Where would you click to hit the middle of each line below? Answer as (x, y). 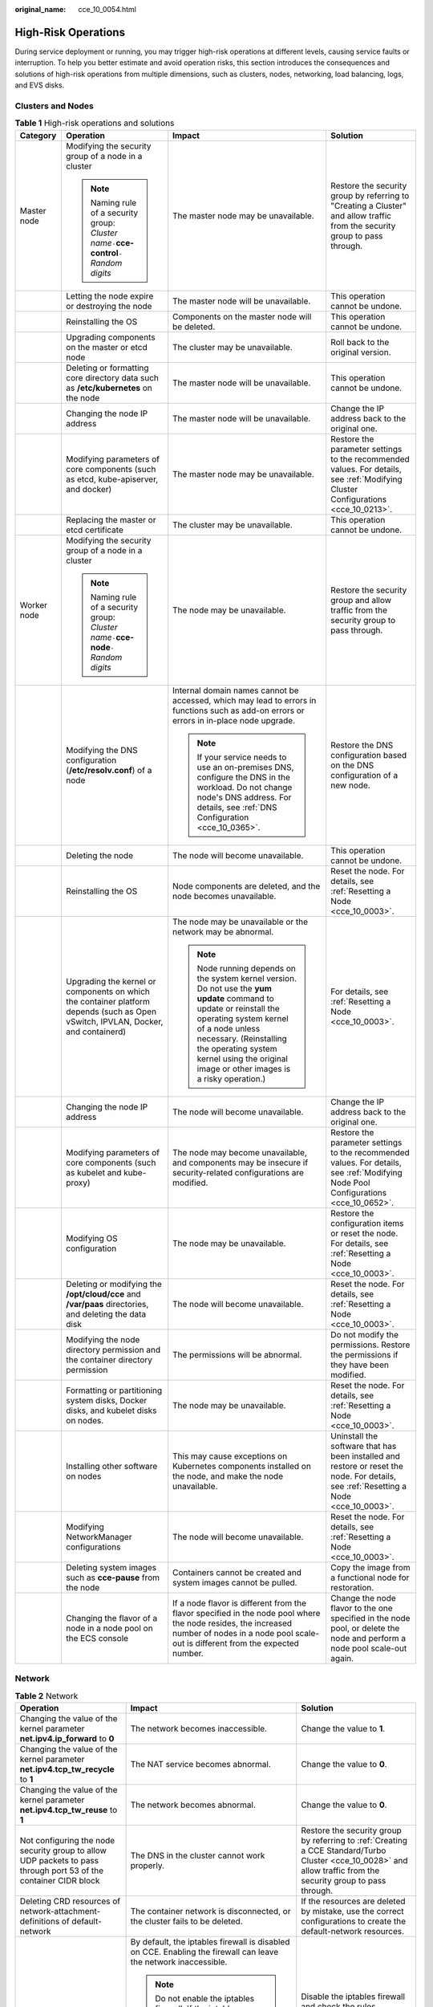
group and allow (361, 600)
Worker (34, 605)
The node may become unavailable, (240, 1152)
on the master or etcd (106, 347)
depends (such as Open (111, 1012)
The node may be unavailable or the (241, 922)
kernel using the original (243, 1058)
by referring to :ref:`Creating (354, 1840)
